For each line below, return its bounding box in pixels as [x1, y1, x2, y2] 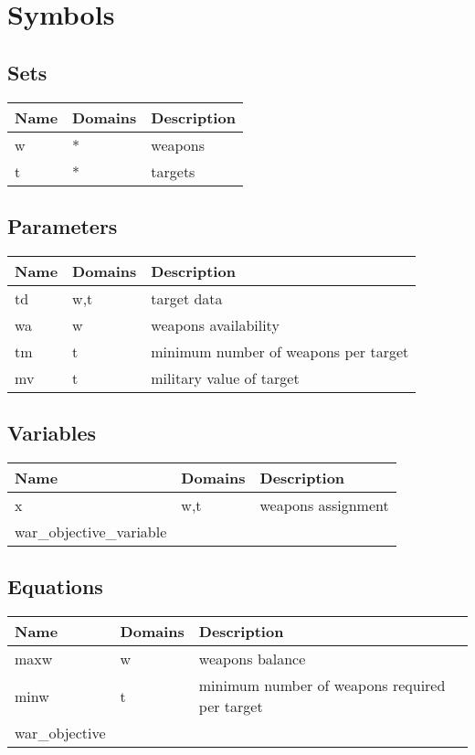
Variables [7, 419, 97, 447]
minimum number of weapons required [198, 675, 446, 697]
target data [151, 287, 223, 309]
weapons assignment [259, 494, 389, 516]
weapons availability [151, 314, 280, 335]
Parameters [7, 211, 118, 239]
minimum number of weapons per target [151, 340, 409, 362]
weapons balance [198, 648, 306, 670]
